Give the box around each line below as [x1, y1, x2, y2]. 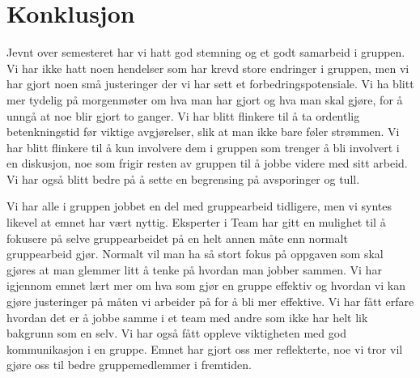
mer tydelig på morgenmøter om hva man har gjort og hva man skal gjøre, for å [6, 91, 403, 108]
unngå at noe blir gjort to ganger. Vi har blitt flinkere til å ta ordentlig [6, 107, 360, 124]
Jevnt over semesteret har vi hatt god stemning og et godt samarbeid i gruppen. [6, 44, 405, 61]
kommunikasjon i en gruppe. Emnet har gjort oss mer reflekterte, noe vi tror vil [6, 340, 403, 357]
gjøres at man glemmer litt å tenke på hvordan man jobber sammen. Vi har [6, 261, 382, 278]
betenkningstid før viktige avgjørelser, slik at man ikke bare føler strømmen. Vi [6, 123, 400, 140]
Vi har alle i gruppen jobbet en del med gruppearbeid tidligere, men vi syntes [6, 197, 392, 214]
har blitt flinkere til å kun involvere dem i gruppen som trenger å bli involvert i [6, 138, 400, 155]
